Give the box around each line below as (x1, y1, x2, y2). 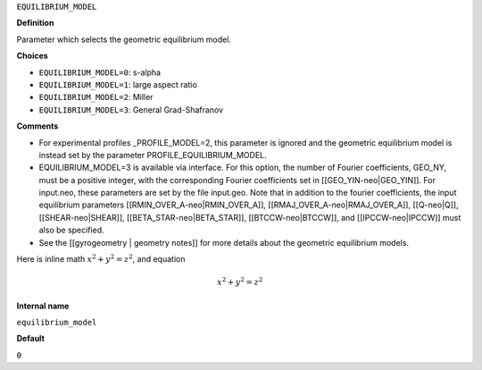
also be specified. (38, 224, 104, 236)
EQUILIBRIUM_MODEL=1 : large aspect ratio (38, 79, 198, 89)
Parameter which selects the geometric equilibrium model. (16, 34, 232, 45)
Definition (16, 18, 54, 29)
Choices (16, 50, 48, 62)
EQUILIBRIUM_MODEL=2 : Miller (38, 92, 154, 103)
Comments (16, 121, 59, 131)
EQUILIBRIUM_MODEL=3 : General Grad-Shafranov (38, 104, 223, 115)
